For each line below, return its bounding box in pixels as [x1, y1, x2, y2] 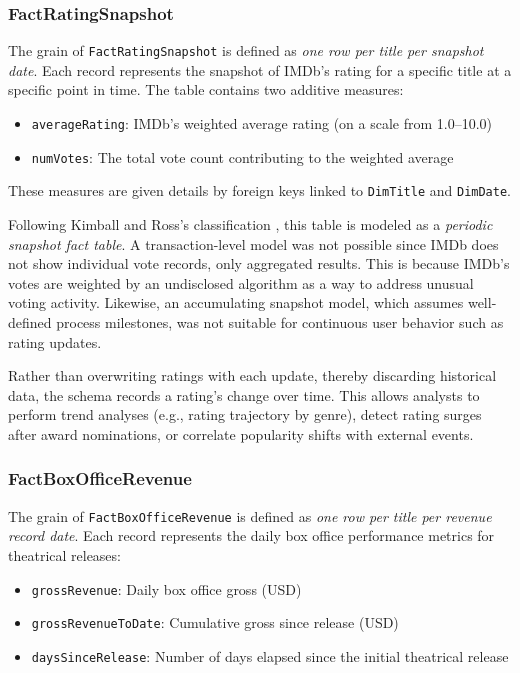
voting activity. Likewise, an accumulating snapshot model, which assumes [8, 292, 464, 313]
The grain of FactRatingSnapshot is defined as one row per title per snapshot [8, 40, 484, 61]
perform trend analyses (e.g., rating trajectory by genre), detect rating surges [8, 404, 482, 425]
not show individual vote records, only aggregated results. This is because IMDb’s [8, 253, 510, 274]
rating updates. [8, 331, 102, 352]
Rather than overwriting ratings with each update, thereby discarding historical [8, 365, 497, 386]
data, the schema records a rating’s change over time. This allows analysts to [8, 384, 480, 405]
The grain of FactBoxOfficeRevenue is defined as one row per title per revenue [8, 505, 492, 526]
